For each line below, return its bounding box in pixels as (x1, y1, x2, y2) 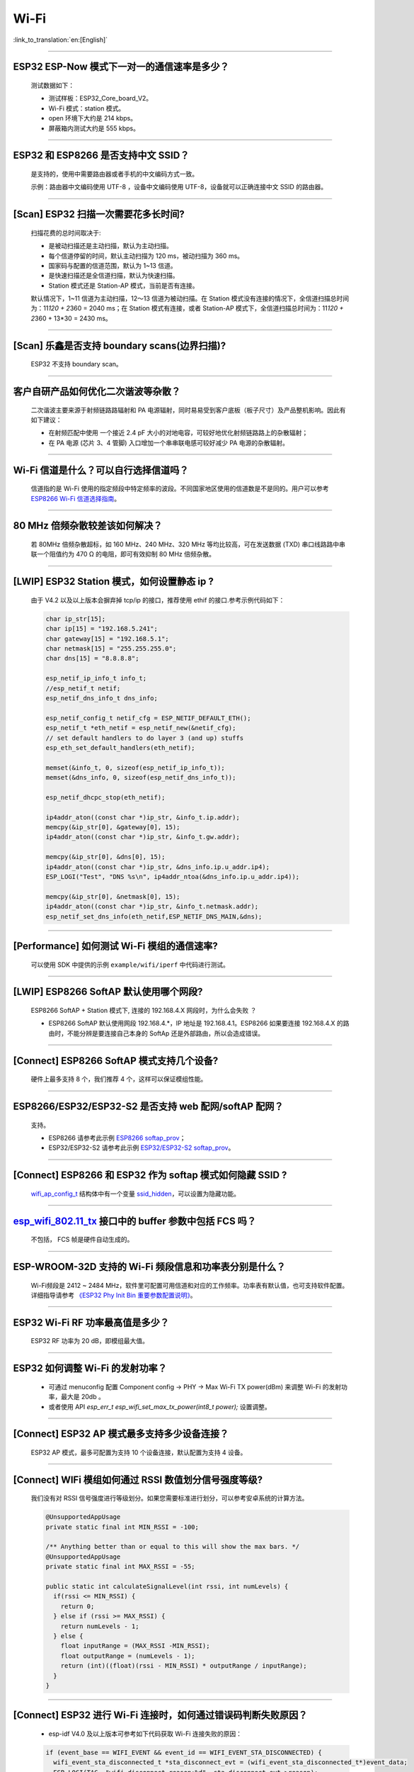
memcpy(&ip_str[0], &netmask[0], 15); (45, 892, 180, 900)
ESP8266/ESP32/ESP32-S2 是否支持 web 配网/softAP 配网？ (13, 1100, 284, 1112)
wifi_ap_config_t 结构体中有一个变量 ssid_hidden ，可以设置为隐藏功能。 (30, 1189, 241, 1198)
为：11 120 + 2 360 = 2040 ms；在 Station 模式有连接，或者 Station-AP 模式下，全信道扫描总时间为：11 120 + (30, 304, 344, 313)
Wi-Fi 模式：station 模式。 (48, 103, 125, 113)
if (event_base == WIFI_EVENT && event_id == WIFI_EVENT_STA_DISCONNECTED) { (45, 1748, 322, 1756)
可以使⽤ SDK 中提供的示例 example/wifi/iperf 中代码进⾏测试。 (30, 960, 229, 969)
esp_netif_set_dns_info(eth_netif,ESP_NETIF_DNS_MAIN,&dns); (45, 912, 263, 921)
